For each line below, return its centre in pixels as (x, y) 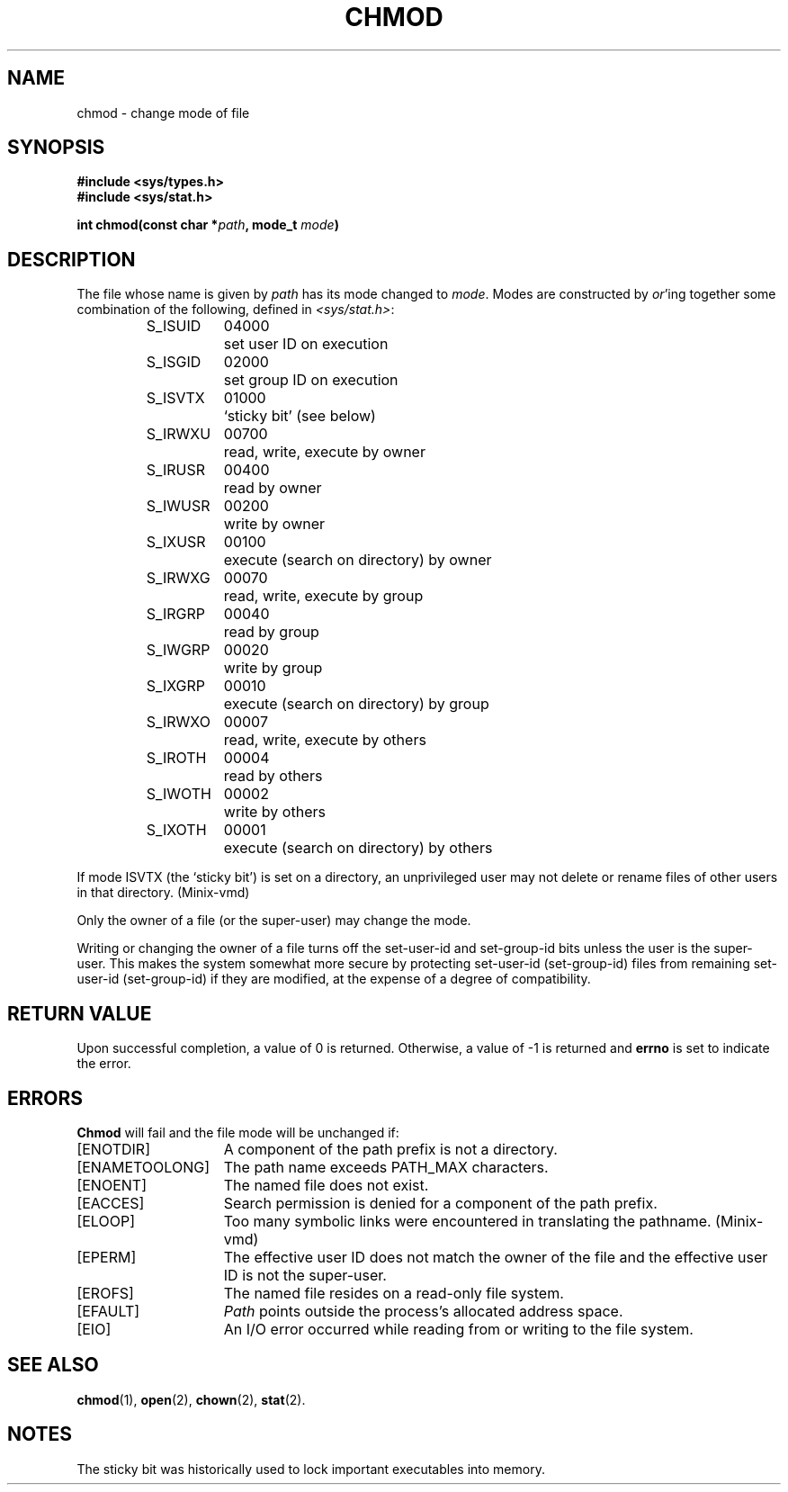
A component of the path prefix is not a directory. (390, 1149)
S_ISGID (174, 362)
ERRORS (45, 1098)
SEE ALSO (53, 1365)
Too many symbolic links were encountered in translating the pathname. (467, 1221)
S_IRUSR (175, 470)
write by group (273, 668)
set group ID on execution (311, 380)
